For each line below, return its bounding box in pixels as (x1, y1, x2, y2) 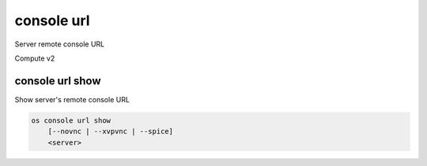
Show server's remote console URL (14, 94, 130, 104)
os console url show (31, 116, 111, 125)
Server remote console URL (14, 39, 105, 49)
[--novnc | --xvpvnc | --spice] (47, 127, 174, 136)
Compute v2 (14, 53, 55, 63)
